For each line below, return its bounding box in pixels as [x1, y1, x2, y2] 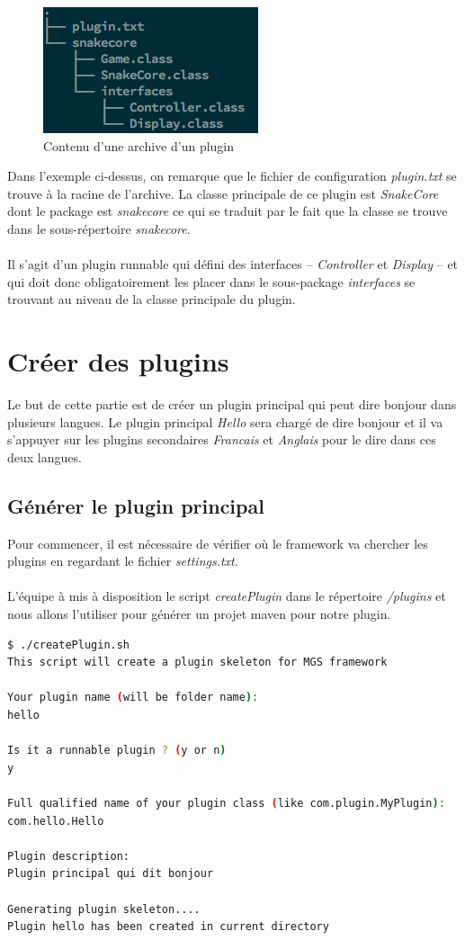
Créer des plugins [7, 343, 229, 380]
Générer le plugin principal [7, 491, 264, 519]
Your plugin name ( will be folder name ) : [7, 691, 259, 704]
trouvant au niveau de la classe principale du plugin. [7, 290, 296, 309]
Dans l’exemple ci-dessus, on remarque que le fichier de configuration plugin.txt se [7, 166, 457, 185]
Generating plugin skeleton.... [7, 902, 201, 916]
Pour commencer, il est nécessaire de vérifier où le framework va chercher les [7, 533, 428, 552]
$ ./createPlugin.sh [7, 638, 130, 651]
